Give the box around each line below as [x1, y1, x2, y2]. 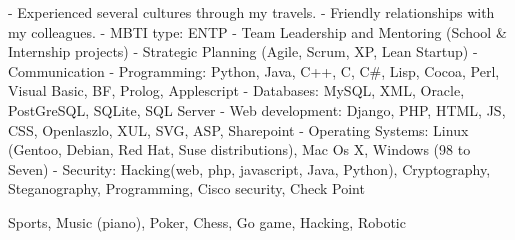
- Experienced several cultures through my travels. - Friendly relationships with [8, 2, 495, 22]
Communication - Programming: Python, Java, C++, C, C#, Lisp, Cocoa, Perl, [8, 60, 500, 81]
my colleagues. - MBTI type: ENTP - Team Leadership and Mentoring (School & [8, 21, 507, 42]
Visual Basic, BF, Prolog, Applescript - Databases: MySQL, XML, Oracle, [8, 80, 465, 101]
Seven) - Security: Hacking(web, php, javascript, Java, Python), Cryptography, [8, 158, 491, 179]
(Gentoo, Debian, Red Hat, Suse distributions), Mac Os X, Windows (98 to [8, 139, 471, 160]
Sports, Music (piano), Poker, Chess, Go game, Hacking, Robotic [8, 211, 406, 232]
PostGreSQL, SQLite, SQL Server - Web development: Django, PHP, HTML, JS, [8, 99, 506, 120]
